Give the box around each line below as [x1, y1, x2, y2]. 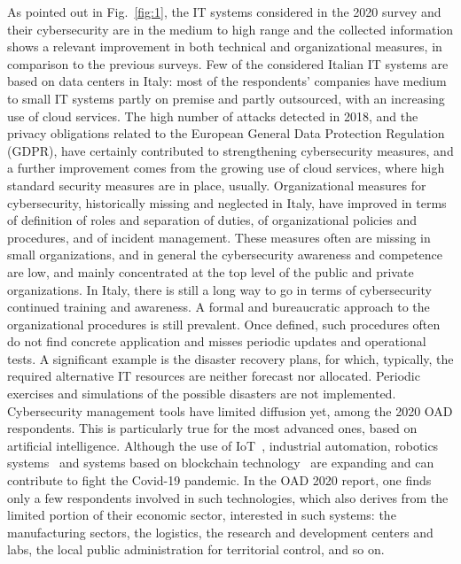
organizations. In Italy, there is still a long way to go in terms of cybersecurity [7, 280, 432, 298]
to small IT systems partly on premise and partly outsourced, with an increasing [7, 89, 445, 107]
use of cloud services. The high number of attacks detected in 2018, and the [7, 106, 418, 125]
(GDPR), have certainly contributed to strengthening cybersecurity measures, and [7, 141, 454, 159]
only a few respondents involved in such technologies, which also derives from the [7, 488, 449, 506]
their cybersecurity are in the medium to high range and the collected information [7, 19, 454, 38]
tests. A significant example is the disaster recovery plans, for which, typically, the [7, 349, 454, 367]
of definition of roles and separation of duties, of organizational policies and [7, 211, 418, 229]
